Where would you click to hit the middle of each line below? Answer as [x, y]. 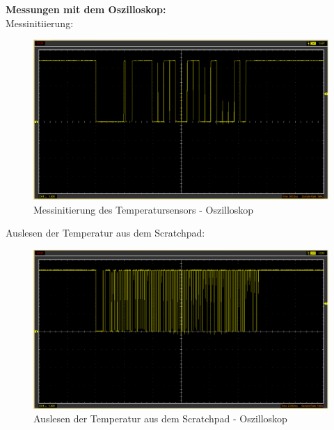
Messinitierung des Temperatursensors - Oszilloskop [144, 209]
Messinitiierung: [40, 23]
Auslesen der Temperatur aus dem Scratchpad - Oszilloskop [160, 419]
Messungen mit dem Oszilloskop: [86, 9]
